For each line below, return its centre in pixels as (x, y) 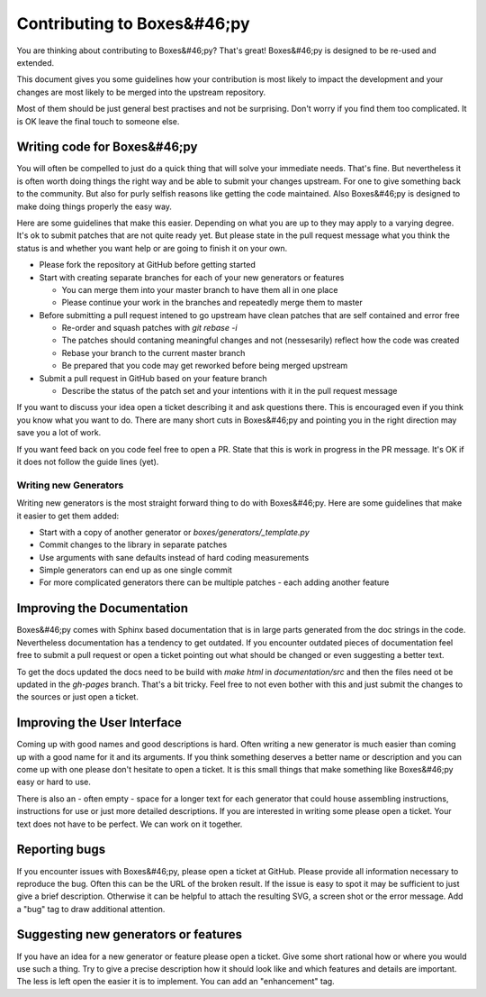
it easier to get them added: (68, 516)
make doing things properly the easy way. (94, 206)
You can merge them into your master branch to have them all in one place (200, 289)
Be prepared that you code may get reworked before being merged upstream (205, 366)
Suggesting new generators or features (130, 934)
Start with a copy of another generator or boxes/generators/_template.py (174, 532)
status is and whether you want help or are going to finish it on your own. (152, 248)
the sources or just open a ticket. (77, 697)
